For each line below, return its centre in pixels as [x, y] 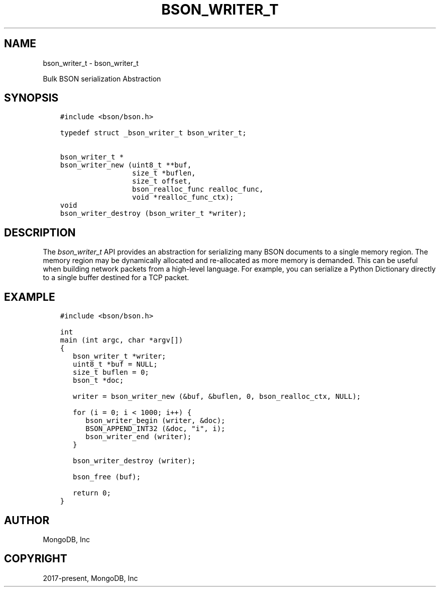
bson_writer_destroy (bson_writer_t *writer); [153, 214]
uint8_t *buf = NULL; [115, 364]
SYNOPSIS [31, 98]
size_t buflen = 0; [111, 372]
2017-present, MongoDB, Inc [90, 578]
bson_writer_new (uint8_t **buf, [126, 165]
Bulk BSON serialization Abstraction [102, 78]
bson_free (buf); [107, 477]
